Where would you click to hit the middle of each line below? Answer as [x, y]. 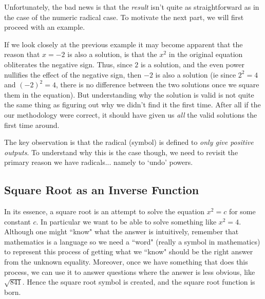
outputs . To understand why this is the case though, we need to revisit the [121, 152]
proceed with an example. [45, 27]
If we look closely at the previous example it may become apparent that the [124, 44]
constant [17, 221]
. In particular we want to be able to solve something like [126, 221]
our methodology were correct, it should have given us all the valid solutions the [131, 114]
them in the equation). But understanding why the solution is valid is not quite [129, 94]
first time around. [32, 125]
